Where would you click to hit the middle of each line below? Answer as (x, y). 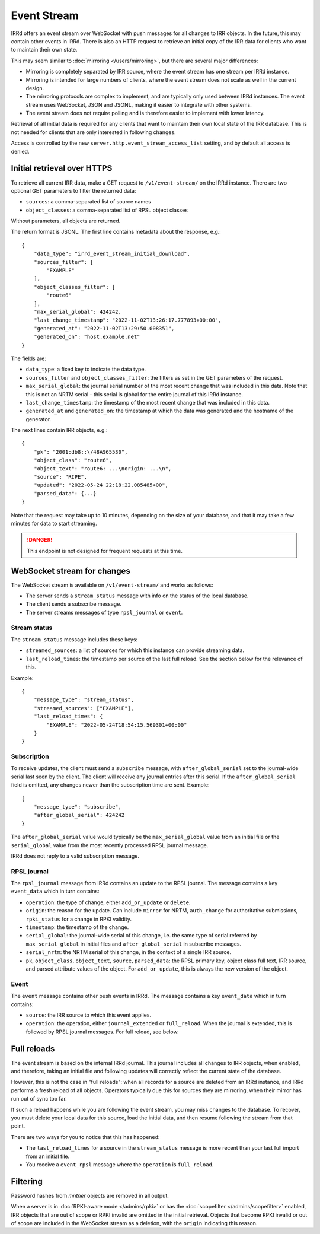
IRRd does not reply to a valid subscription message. (75, 856)
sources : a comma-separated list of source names (88, 202)
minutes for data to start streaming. (54, 523)
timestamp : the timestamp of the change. (77, 927)
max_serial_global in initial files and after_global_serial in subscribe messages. (134, 944)
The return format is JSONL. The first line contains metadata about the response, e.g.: (116, 232)
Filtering (27, 1181)
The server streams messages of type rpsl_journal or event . (104, 612)
